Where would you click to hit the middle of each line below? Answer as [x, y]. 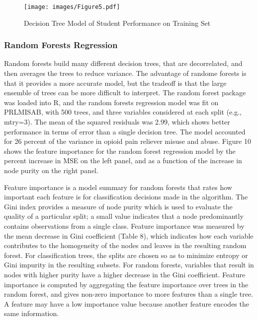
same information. [32, 313]
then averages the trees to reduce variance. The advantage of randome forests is [125, 73]
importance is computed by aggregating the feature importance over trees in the [126, 284]
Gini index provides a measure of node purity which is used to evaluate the [118, 206]
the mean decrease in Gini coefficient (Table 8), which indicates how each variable [129, 235]
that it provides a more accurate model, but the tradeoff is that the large [115, 83]
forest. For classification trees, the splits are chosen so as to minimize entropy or [126, 255]
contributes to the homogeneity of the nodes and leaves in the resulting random [125, 245]
